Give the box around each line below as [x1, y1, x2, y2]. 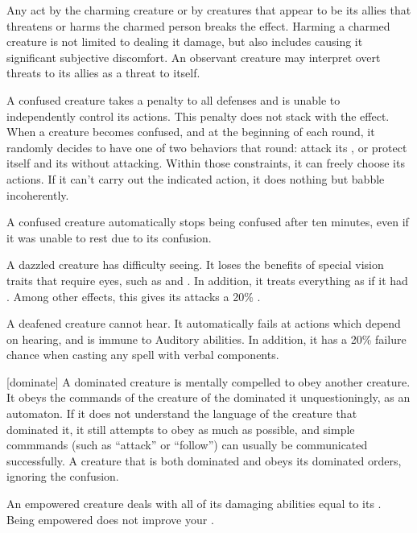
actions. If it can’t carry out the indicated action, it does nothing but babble [6, 170, 385, 187]
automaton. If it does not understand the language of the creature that [6, 405, 357, 422]
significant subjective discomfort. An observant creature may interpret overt [6, 48, 381, 65]
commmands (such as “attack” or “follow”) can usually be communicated [6, 436, 368, 453]
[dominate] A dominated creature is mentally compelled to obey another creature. [6, 373, 411, 390]
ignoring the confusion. [6, 468, 119, 485]
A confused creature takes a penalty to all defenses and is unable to [6, 91, 341, 108]
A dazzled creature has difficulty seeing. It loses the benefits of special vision [6, 256, 384, 273]
